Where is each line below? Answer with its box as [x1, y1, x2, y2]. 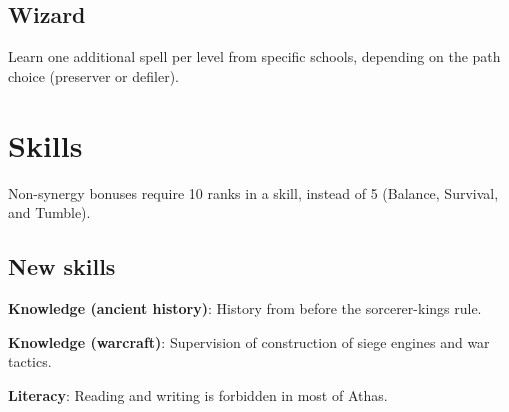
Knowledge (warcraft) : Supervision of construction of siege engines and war [8, 331, 490, 352]
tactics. [8, 351, 52, 372]
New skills [8, 251, 116, 282]
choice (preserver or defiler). [8, 65, 179, 86]
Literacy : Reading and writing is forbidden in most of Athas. [8, 384, 388, 405]
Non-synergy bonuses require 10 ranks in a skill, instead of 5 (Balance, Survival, [8, 182, 499, 203]
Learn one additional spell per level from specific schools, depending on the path [8, 46, 501, 67]
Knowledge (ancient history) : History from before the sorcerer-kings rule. [8, 297, 482, 318]
